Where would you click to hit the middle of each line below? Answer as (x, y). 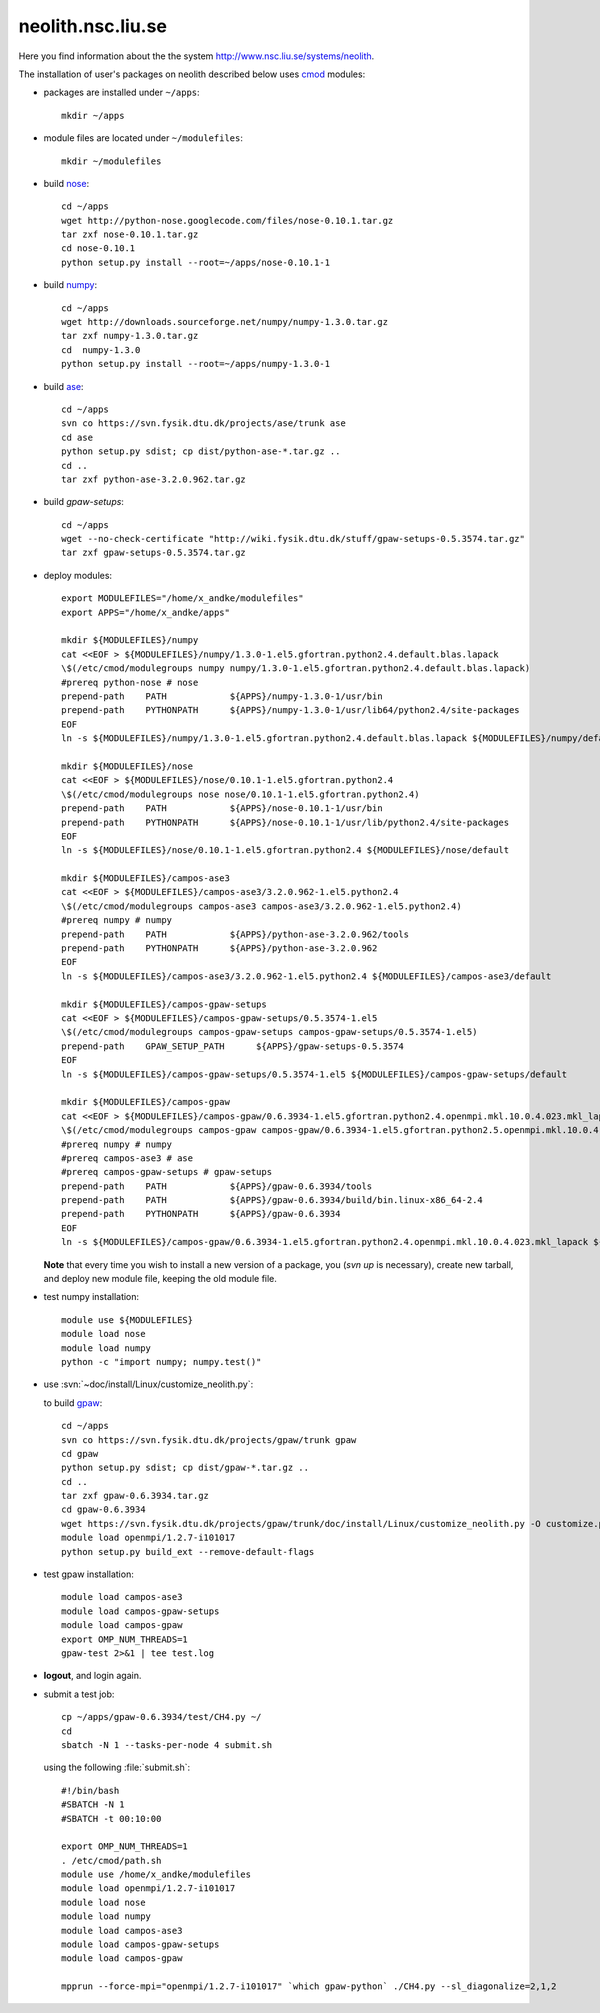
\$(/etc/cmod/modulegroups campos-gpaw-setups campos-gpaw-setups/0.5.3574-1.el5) (269, 1032)
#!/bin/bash (90, 1790)
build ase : (63, 386)
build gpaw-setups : (84, 502)
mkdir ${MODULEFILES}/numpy (130, 640)
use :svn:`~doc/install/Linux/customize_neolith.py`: (148, 1384)
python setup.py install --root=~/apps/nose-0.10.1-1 (195, 262)
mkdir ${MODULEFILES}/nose (127, 766)
